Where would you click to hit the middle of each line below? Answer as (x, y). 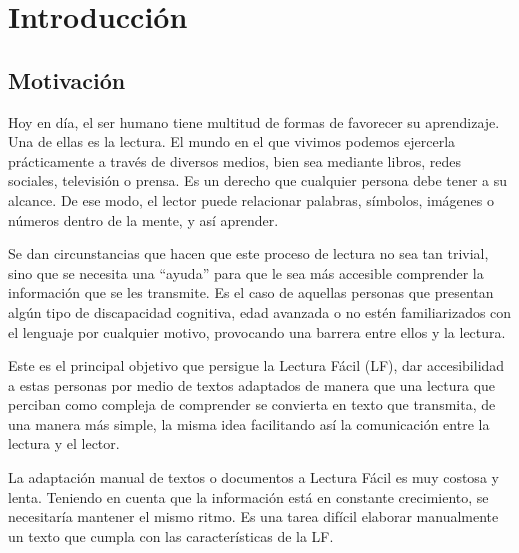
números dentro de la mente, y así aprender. (143, 219)
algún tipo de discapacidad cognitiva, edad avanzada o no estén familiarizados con (260, 311)
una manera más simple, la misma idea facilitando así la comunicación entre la (249, 423)
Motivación (67, 79)
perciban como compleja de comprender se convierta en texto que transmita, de (252, 404)
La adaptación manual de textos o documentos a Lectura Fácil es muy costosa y (253, 477)
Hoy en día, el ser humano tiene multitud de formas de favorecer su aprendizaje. (254, 121)
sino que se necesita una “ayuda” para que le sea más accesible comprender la (246, 272)
